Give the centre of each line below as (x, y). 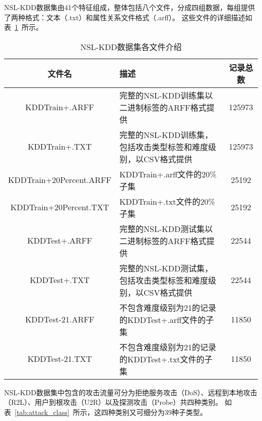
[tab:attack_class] (42, 412)
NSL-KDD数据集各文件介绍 (131, 46)
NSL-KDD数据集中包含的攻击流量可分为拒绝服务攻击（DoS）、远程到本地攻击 (131, 392)
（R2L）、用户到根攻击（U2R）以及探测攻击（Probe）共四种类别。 (113, 402)
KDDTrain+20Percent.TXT (60, 207)
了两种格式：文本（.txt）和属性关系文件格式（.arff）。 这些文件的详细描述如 (128, 17)
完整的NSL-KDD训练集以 (166, 95)
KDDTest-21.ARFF (60, 319)
